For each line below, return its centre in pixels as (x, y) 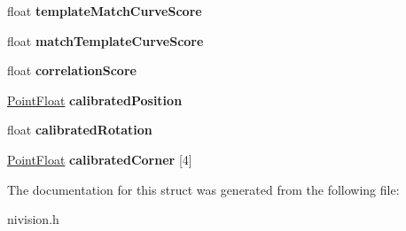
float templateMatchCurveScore (105, 11)
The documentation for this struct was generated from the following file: (203, 189)
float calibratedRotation (80, 130)
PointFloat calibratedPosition (95, 100)
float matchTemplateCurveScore (105, 40)
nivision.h (33, 219)
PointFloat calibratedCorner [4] (100, 159)
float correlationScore (72, 70)
